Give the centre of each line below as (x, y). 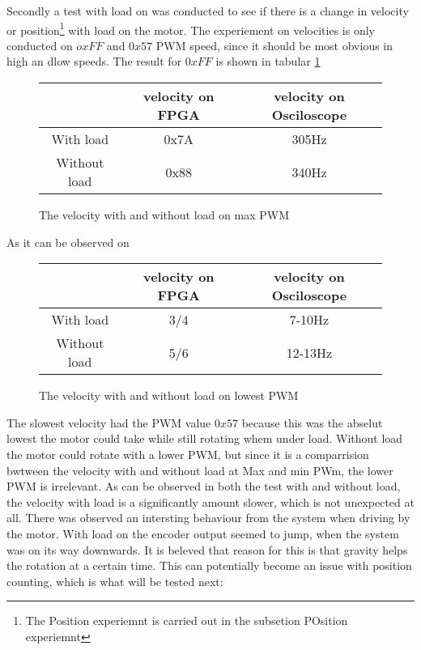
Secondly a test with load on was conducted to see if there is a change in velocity (208, 11)
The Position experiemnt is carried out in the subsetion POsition (187, 620)
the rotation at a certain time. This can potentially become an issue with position (209, 565)
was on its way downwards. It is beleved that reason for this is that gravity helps (207, 549)
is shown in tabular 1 (268, 61)
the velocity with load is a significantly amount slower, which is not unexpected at (210, 501)
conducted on (40, 45)
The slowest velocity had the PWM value (109, 422)
